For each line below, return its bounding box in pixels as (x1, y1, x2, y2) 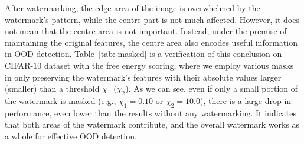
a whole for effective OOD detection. (5, 129, 137, 142)
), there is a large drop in (200, 94, 292, 106)
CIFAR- (5, 59, 34, 71)
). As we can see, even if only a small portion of (125, 82, 298, 95)
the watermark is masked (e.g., (5, 94, 116, 106)
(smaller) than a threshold (5, 82, 100, 95)
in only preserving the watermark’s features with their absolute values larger (5, 71, 282, 83)
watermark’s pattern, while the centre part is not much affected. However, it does (5, 13, 299, 25)
